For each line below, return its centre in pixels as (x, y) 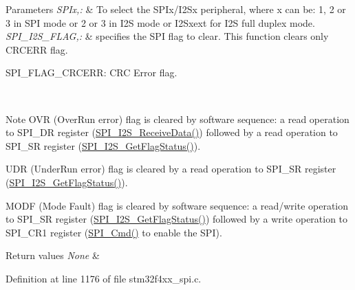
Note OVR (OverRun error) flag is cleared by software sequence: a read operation (177, 119)
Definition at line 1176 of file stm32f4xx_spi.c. (104, 278)
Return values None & (53, 255)
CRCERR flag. (37, 49)
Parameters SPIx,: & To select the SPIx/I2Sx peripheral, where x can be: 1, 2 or (176, 9)
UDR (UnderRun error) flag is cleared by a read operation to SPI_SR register (171, 169)
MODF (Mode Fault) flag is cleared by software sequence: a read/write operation (177, 205)
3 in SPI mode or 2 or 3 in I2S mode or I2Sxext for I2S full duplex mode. (160, 22)
